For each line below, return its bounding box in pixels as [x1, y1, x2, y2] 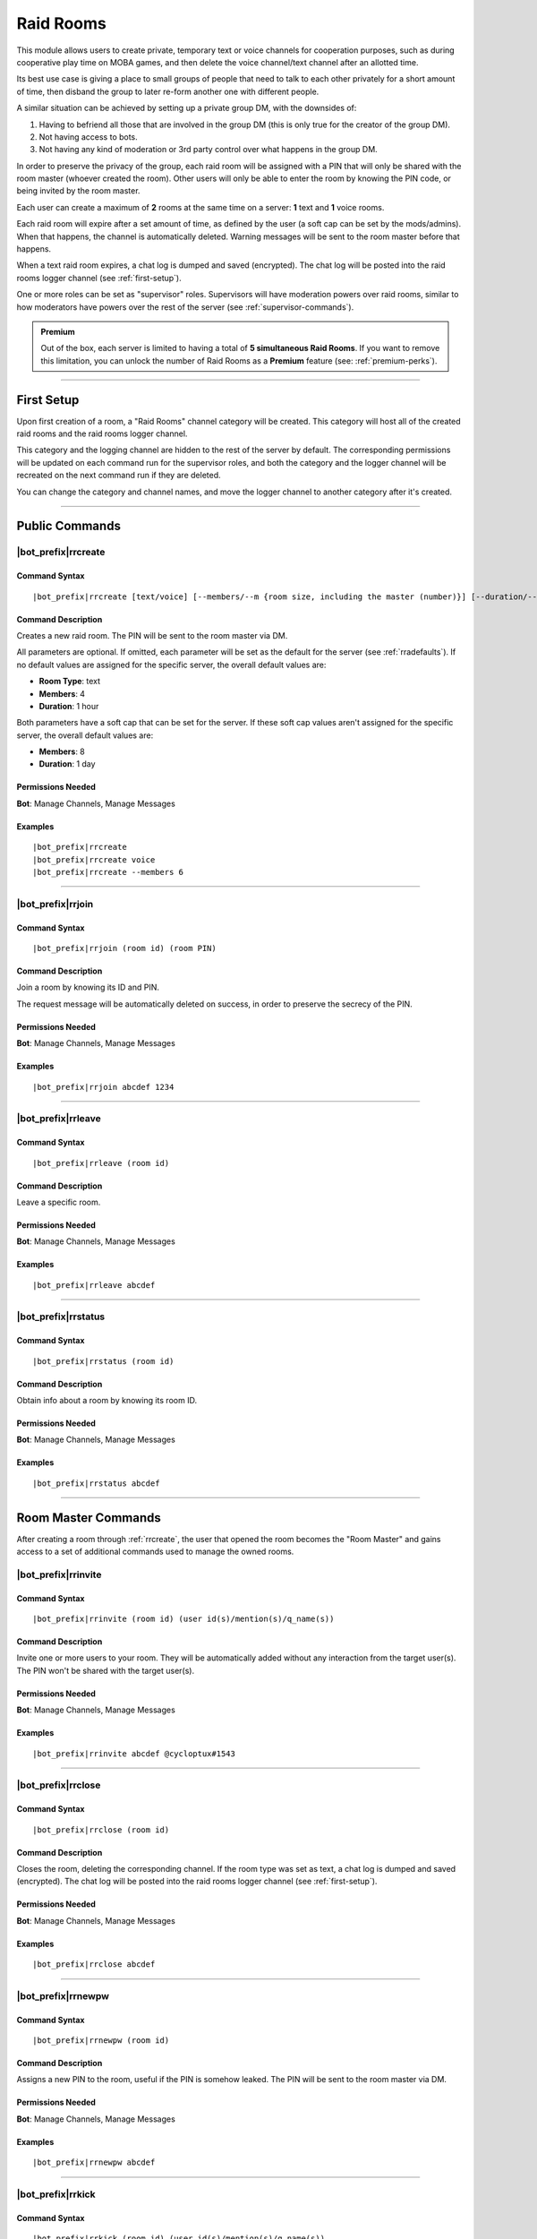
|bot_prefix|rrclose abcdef [32, 1960, 156, 1969]
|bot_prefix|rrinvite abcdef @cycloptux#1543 [32, 1748, 236, 1759]
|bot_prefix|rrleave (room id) [32, 1158, 170, 1168]
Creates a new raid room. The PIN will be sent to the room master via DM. [16, 630, 288, 640]
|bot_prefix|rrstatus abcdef [32, 1478, 160, 1488]
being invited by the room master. [16, 185, 141, 196]
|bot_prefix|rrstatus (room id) [32, 1356, 175, 1366]
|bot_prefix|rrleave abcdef [32, 1280, 156, 1290]
